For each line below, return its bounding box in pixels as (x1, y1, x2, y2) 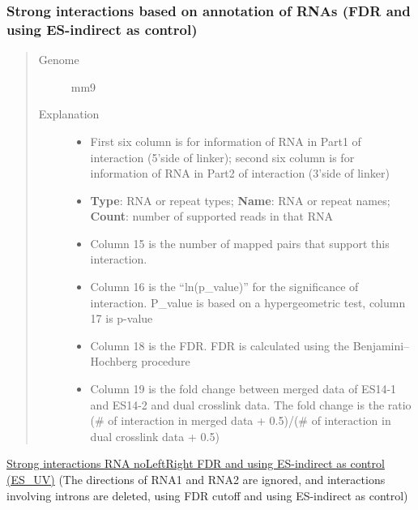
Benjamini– (352, 336, 410, 354)
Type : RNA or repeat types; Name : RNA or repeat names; (90, 191, 390, 208)
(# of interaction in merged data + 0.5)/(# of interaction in (90, 412, 391, 429)
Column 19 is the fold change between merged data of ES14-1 (90, 380, 397, 397)
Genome (38, 51, 79, 68)
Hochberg (90, 353, 138, 370)
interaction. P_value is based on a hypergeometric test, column (90, 294, 406, 311)
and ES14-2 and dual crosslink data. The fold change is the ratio (90, 396, 412, 413)
